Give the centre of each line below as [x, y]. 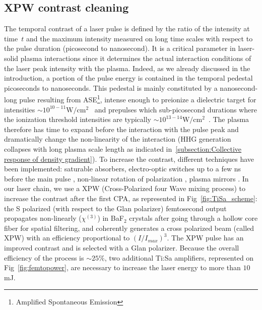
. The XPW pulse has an [205, 238]
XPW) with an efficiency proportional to [67, 238]
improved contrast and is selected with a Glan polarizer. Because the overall [122, 247]
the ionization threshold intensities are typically [78, 119]
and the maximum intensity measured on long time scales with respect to [139, 38]
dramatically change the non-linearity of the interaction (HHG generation [118, 139]
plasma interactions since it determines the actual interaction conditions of [136, 58]
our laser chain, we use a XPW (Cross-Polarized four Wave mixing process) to [125, 188]
